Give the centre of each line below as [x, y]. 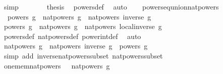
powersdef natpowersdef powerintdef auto [72, 36]
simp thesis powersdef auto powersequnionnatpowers [111, 6]
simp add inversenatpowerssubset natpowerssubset [83, 55]
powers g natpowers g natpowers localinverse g [83, 26]
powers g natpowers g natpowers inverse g [79, 16]
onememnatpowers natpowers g [57, 65]
